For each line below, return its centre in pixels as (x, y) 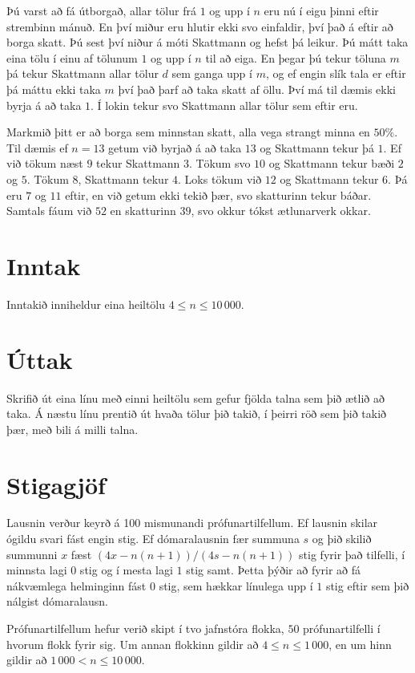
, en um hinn (360, 644)
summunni (32, 554)
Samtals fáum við (49, 211)
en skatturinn (143, 211)
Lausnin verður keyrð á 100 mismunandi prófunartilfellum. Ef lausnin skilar (192, 523)
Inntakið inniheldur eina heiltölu (86, 304)
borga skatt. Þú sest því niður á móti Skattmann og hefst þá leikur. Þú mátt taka (207, 42)
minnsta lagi (37, 570)
